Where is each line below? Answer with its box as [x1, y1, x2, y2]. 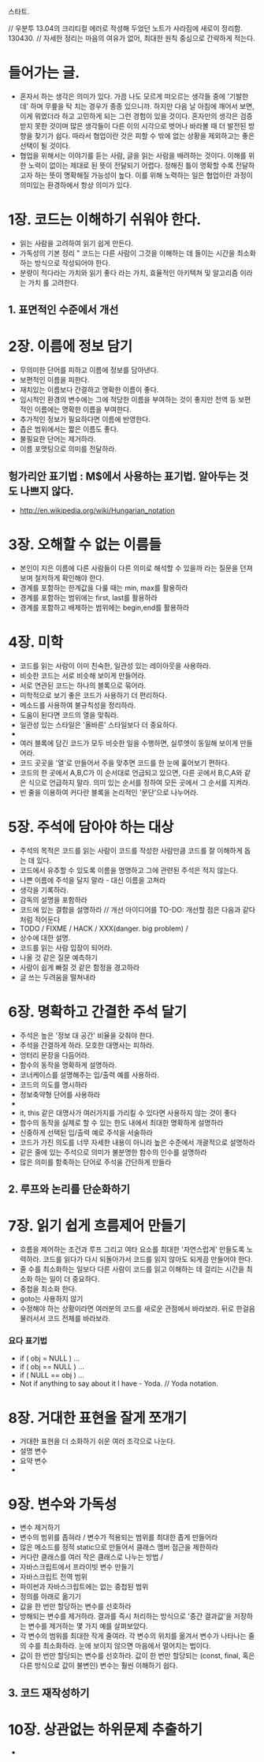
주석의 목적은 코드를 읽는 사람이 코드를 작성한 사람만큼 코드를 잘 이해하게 [19, 846, 243, 855]
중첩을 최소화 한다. [19, 1284, 77, 1294]
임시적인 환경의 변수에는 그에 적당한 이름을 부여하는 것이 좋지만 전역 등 [19, 395, 236, 405]
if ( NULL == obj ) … [19, 1371, 84, 1380]
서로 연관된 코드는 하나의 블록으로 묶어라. [19, 681, 147, 690]
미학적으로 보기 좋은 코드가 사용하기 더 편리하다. [19, 690, 167, 700]
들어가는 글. [8, 64, 80, 82]
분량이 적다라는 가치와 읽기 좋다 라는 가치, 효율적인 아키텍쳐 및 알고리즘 [19, 267, 239, 278]
